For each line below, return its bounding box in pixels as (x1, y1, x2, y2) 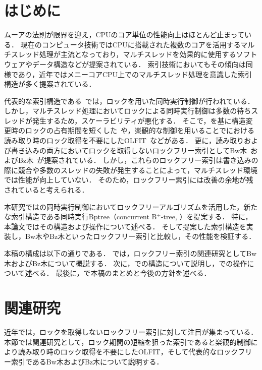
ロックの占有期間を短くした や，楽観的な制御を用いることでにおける (25, 125, 255, 136)
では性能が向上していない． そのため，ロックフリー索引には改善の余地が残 (4, 174, 253, 185)
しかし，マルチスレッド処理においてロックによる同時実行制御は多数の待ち (4, 105, 251, 116)
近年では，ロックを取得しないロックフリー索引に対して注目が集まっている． (4, 326, 258, 337)
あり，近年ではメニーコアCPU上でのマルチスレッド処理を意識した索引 (18, 69, 252, 79)
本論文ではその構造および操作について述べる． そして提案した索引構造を (4, 221, 246, 231)
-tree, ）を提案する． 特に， (161, 211, 252, 222)
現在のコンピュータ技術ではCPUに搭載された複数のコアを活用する (20, 39, 241, 49)
